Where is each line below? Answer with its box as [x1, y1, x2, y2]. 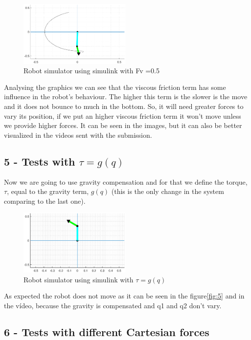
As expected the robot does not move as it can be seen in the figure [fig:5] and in [4, 291, 245, 301]
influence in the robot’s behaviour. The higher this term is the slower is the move [4, 91, 248, 102]
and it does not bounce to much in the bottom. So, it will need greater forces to [4, 101, 244, 111]
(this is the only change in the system [111, 186, 224, 196]
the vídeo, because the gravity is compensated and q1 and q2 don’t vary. [4, 300, 222, 310]
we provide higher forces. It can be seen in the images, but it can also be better [4, 120, 242, 130]
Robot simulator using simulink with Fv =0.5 [23, 65, 160, 76]
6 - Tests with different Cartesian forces [4, 324, 209, 339]
